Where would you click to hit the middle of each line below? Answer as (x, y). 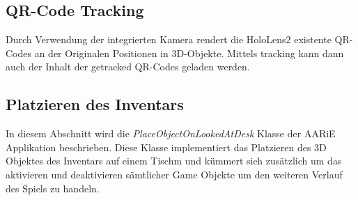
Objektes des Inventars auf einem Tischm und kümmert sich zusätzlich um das (174, 161)
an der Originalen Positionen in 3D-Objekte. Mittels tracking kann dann (189, 53)
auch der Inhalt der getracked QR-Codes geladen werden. (128, 67)
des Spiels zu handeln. (53, 188)
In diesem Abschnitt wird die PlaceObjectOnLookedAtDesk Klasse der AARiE (171, 133)
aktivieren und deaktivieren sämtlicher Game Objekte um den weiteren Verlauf (174, 174)
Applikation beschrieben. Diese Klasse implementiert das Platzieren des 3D (166, 147)
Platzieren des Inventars (95, 104)
